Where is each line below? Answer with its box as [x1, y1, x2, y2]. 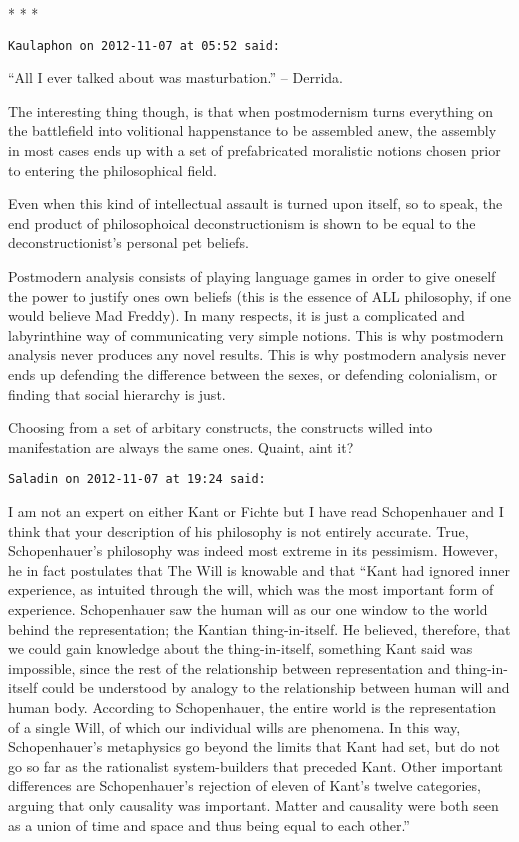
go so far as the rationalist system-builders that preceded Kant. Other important [8, 755, 503, 776]
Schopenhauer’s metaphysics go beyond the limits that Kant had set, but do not [8, 736, 501, 757]
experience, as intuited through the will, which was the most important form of [8, 579, 494, 600]
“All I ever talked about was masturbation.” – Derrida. [8, 67, 343, 88]
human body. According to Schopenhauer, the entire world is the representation [8, 696, 497, 717]
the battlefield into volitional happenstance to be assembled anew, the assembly [8, 120, 497, 141]
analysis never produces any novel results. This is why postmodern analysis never [8, 344, 506, 365]
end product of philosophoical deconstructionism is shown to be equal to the [8, 212, 476, 233]
